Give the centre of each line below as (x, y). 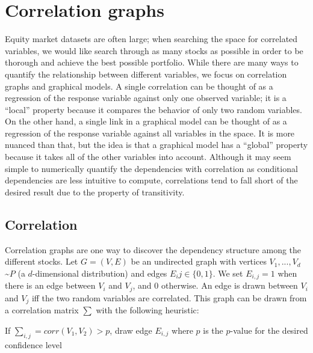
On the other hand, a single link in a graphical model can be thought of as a (146, 121)
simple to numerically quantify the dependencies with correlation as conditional (151, 168)
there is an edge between (50, 285)
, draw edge (131, 330)
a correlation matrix (42, 310)
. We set (228, 273)
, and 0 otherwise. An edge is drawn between (215, 285)
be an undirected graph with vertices (199, 261)
